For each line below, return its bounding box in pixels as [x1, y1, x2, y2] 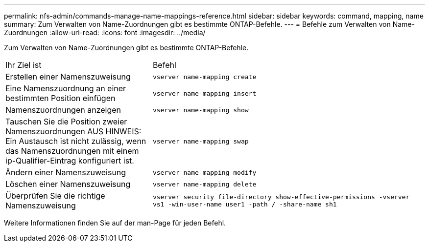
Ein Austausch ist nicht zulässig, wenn [5, 136, 146, 146]
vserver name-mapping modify [152, 168, 257, 176]
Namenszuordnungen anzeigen [5, 105, 121, 115]
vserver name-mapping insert [152, 89, 257, 97]
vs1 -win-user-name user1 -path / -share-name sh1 [152, 201, 337, 208]
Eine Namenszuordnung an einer [5, 83, 126, 93]
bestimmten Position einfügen [5, 93, 116, 103]
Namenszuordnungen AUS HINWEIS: [5, 126, 142, 136]
